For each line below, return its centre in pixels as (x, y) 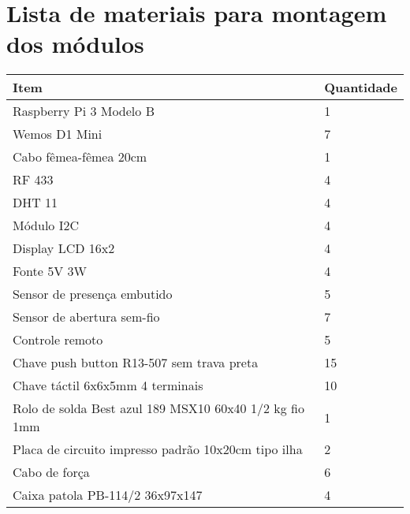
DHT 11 (35, 203)
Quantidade (361, 88)
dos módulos (75, 44)
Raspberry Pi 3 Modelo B (84, 111)
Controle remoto (58, 340)
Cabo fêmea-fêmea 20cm (80, 157)
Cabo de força (51, 472)
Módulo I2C (46, 225)
